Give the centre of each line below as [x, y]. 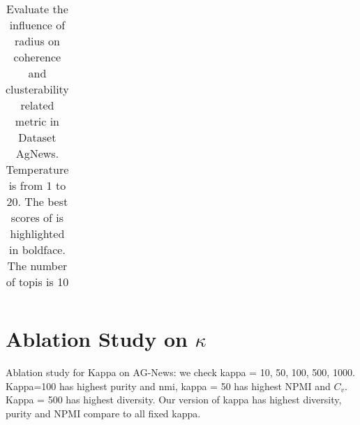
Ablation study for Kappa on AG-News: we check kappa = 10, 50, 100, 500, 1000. [180, 372]
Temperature [37, 169]
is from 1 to [37, 185]
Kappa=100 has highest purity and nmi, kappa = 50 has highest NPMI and [168, 386]
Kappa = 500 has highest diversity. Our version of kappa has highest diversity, [174, 400]
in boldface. [37, 249]
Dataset [37, 137]
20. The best [37, 201]
